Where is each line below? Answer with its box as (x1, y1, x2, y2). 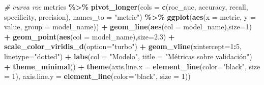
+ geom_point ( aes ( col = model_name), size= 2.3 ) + (4, 31, 175, 41)
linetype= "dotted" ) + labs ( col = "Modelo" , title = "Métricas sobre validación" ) (4, 51, 252, 61)
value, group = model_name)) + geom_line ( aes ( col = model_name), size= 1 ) (4, 21, 252, 32)
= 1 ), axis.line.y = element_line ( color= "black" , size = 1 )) (4, 71, 191, 81)
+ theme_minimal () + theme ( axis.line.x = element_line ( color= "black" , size (4, 61, 260, 71)
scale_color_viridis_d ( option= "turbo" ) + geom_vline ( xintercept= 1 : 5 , (4, 41, 242, 52)
